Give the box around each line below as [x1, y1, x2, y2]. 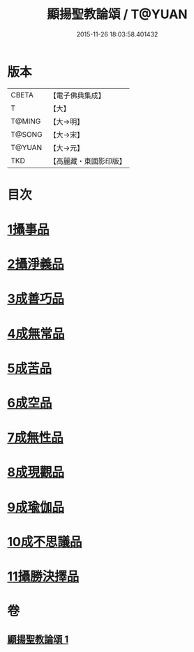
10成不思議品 [7, 534, 82, 550]
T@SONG [10, 129, 43, 139]
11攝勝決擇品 [7, 569, 80, 584]
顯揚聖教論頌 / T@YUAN [47, 6, 188, 22]
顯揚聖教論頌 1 [7, 633, 69, 645]
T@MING [10, 116, 41, 126]
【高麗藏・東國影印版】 [49, 156, 127, 165]
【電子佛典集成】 [49, 90, 106, 100]
